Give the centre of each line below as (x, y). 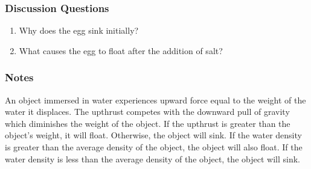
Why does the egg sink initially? (79, 30)
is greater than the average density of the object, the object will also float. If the (154, 147)
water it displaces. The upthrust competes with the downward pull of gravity (147, 112)
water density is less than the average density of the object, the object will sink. (152, 158)
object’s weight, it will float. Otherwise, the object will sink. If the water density (153, 135)
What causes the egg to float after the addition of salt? (121, 50)
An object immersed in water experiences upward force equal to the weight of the (155, 100)
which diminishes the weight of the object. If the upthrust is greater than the (148, 123)
